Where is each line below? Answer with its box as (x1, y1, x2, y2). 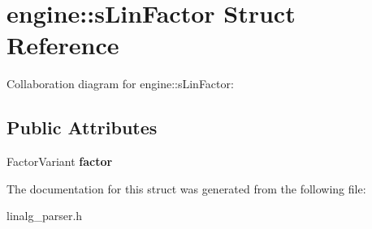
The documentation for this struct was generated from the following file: (6, 180, 366, 197)
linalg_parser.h (6, 207, 83, 224)
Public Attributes (6, 115, 158, 140)
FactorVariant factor (6, 153, 113, 170)
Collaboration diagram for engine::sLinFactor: (6, 75, 234, 92)
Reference (6, 28, 119, 61)
